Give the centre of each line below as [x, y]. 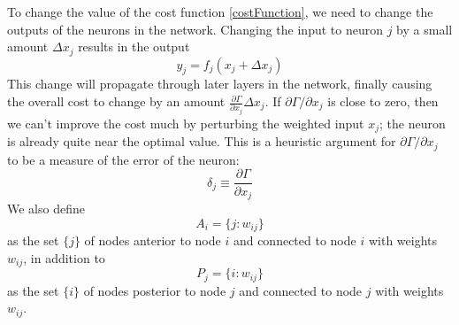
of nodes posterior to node [155, 290]
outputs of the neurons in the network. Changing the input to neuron [195, 29]
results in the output [134, 46]
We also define [46, 208]
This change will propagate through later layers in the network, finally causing [220, 84]
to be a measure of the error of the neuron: [123, 159]
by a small [425, 29]
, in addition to [64, 257]
